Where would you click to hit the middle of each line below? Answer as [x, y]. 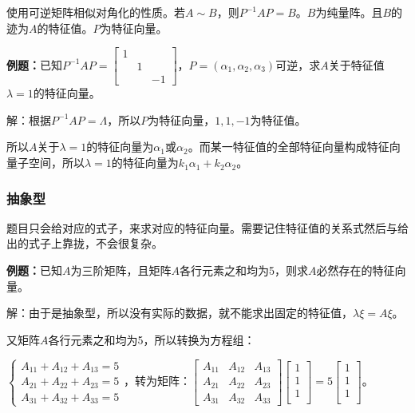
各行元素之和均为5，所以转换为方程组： [152, 339]
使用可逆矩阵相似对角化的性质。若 [96, 12]
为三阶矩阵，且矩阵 [121, 270]
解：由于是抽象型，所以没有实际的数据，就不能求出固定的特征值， [180, 313]
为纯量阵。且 [349, 12]
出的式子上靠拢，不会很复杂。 [85, 243]
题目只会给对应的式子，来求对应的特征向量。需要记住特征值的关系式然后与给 [207, 227]
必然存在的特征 [356, 270]
